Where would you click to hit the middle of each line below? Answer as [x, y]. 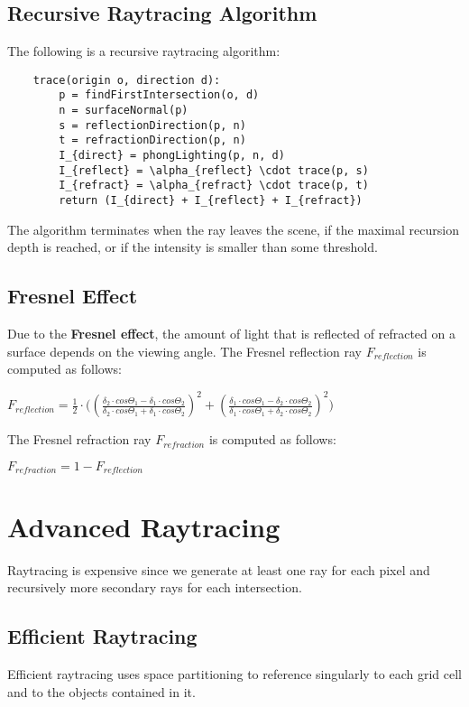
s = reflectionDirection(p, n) [152, 125]
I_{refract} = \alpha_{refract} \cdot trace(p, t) [214, 186]
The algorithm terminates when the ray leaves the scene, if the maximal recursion [233, 229]
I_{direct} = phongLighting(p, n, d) [172, 156]
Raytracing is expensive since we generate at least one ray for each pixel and [219, 569]
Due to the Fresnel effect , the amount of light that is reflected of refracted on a [231, 334]
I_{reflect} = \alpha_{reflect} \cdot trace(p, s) [214, 170]
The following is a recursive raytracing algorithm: [144, 51]
